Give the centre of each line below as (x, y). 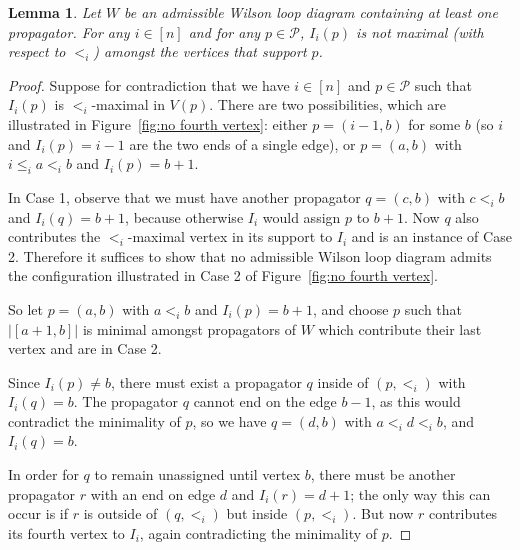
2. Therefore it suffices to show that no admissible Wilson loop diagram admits (250, 255)
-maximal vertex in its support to (230, 236)
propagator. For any (69, 31)
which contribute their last (400, 328)
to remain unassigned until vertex (197, 474)
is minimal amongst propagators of (189, 328)
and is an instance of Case (431, 236)
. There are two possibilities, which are (328, 104)
